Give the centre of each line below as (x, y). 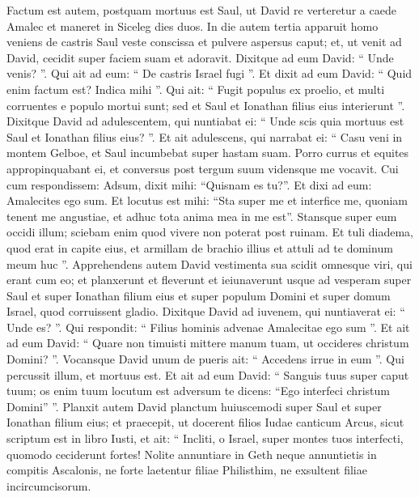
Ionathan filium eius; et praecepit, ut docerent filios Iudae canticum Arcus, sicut (205, 422)
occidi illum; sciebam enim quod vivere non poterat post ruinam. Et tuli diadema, (210, 232)
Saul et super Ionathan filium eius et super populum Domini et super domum (199, 295)
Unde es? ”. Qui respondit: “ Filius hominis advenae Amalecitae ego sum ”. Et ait (208, 327)
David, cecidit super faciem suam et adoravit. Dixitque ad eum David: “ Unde (200, 57)
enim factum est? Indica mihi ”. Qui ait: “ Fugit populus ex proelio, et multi (196, 89)
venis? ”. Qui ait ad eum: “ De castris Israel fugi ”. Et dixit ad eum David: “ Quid (209, 73)
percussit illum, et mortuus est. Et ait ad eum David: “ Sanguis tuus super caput (208, 374)
